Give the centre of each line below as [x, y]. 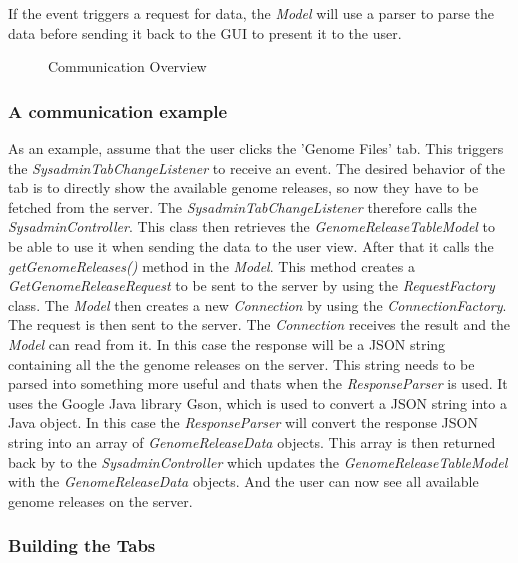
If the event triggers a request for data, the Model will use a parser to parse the [251, 13]
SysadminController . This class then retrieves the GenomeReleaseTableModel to [252, 226]
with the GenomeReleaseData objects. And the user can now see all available [243, 481]
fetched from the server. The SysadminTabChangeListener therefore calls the [242, 206]
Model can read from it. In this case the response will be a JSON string [227, 343]
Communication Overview [127, 66]
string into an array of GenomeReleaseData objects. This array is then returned [252, 441]
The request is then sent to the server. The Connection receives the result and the [259, 324]
